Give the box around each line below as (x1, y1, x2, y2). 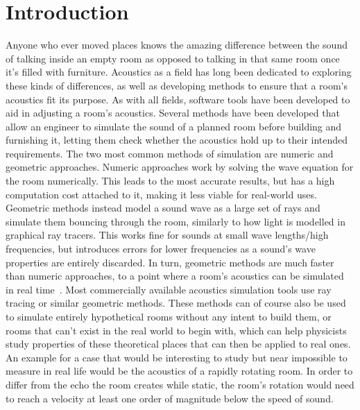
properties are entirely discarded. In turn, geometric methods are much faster (6, 255, 334, 269)
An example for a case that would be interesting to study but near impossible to (6, 350, 348, 364)
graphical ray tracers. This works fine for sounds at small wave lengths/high (6, 228, 329, 242)
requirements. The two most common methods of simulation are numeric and (6, 146, 334, 160)
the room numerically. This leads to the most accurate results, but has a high (6, 173, 335, 188)
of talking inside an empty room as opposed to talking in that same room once (6, 51, 340, 65)
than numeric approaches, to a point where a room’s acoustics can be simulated (6, 268, 344, 283)
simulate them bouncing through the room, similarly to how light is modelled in (6, 214, 345, 228)
